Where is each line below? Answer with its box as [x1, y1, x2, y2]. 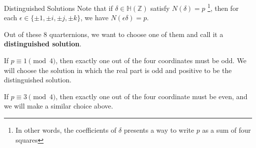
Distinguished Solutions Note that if [4, 2, 113, 13]
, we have [80, 12, 109, 23]
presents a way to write [124, 125, 194, 135]
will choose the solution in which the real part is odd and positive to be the [4, 65, 232, 75]
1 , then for [207, 1, 239, 13]
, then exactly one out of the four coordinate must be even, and [56, 91, 248, 101]
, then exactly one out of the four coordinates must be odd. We [56, 55, 247, 66]
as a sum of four [202, 125, 251, 135]
